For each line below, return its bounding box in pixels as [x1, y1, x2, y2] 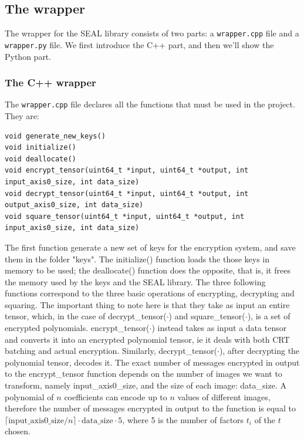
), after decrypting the [219, 345, 300, 357]
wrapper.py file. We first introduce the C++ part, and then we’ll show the [5, 38, 274, 50]
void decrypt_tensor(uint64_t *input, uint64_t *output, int [5, 189, 249, 198]
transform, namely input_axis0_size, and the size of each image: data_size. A [5, 379, 286, 391]
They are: [5, 109, 39, 121]
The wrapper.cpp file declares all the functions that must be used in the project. [5, 98, 295, 110]
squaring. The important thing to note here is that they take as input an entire [5, 298, 290, 310]
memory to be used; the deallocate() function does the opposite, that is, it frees [5, 264, 291, 276]
